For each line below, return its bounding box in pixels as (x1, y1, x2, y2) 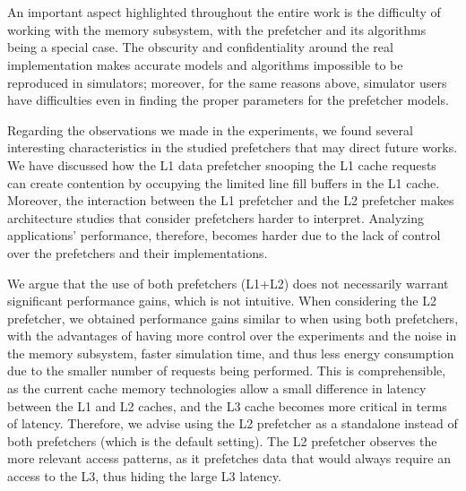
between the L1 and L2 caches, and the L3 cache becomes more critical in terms (7, 396, 447, 415)
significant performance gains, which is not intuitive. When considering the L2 (7, 291, 436, 310)
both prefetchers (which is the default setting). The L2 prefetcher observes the (7, 431, 437, 450)
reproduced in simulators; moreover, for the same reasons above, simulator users (7, 73, 447, 91)
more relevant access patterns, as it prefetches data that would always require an (7, 449, 451, 468)
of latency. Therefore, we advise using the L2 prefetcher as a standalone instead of (7, 414, 458, 433)
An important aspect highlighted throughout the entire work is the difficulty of (7, 3, 441, 22)
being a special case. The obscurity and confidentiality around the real (7, 38, 393, 56)
